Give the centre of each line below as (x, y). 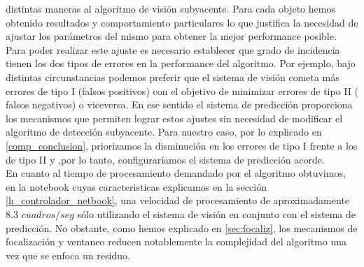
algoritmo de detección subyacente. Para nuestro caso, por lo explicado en (164, 132)
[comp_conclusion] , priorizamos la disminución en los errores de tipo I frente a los (182, 145)
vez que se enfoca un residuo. (68, 255)
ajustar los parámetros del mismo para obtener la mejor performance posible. (171, 36)
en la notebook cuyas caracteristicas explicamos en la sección (136, 186)
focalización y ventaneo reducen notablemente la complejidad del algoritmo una (176, 241)
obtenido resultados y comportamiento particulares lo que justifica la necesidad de (182, 22)
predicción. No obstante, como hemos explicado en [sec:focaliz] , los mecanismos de (182, 228)
